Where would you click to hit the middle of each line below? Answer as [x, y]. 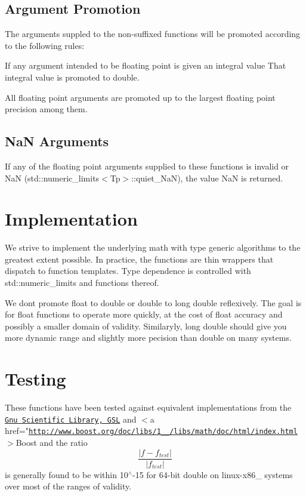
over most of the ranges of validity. [68, 486]
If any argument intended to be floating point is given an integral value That [146, 65]
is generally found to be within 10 [67, 474]
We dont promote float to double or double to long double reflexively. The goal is [153, 302]
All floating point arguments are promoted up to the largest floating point [140, 97]
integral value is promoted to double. [72, 77]
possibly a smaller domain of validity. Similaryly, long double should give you [146, 326]
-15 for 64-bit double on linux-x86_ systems [212, 474]
